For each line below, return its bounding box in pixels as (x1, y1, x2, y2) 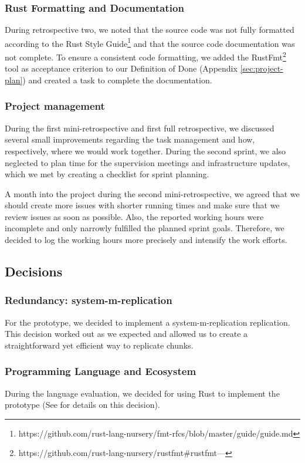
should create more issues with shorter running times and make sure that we (5, 199, 280, 211)
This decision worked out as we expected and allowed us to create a (5, 327, 248, 340)
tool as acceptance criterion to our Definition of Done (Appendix (5, 62, 238, 75)
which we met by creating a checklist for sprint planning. (5, 168, 209, 180)
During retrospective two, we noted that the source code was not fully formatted (5, 23, 294, 36)
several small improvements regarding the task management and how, (5, 133, 255, 146)
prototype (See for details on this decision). (5, 398, 160, 411)
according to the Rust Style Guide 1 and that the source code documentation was (5, 35, 295, 49)
